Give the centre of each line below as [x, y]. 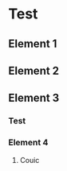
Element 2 [34, 70]
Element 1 [33, 44]
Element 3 [34, 98]
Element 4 [28, 143]
